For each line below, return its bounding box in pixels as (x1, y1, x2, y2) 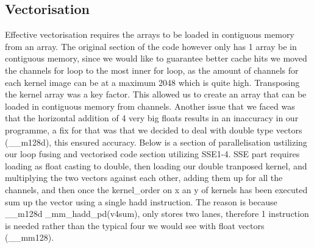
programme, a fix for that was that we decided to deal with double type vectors (5, 123, 302, 136)
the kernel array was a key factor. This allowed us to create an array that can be (5, 88, 307, 101)
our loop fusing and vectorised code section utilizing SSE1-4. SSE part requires (5, 147, 300, 160)
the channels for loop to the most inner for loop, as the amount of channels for (5, 63, 299, 76)
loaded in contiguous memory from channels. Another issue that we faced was (5, 99, 295, 112)
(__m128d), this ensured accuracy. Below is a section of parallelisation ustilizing (5, 135, 307, 148)
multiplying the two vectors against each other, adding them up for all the (5, 171, 283, 184)
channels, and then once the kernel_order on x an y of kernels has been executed (5, 183, 308, 196)
